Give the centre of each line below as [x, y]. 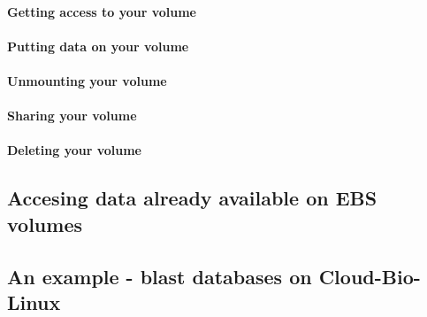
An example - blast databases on [160, 276]
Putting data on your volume [98, 46]
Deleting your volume [74, 150]
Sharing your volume [72, 116]
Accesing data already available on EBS [192, 198]
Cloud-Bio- [370, 276]
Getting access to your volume [102, 11]
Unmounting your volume [87, 80]
